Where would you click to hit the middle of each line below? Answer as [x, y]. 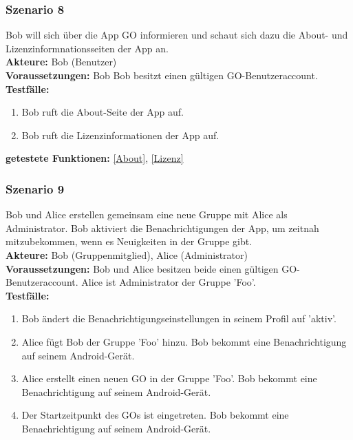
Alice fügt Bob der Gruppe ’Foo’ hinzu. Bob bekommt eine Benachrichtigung [184, 341]
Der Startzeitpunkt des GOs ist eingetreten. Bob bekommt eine [155, 415]
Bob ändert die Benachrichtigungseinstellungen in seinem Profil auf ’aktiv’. [179, 318]
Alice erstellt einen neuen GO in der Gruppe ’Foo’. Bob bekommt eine [169, 378]
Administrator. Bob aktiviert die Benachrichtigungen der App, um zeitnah [162, 228]
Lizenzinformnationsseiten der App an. [87, 48]
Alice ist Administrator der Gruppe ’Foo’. [169, 282]
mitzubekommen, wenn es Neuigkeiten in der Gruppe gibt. [129, 241]
